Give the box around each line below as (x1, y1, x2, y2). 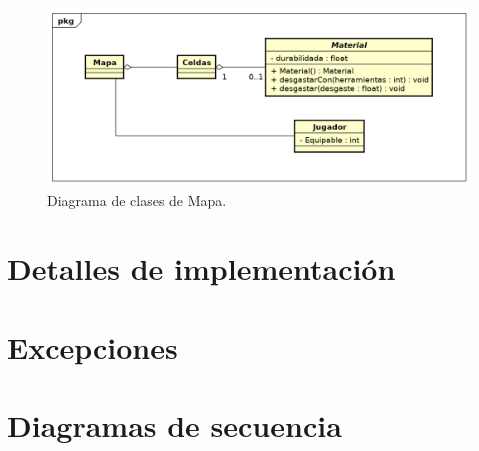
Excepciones (7, 326, 178, 367)
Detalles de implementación (7, 248, 396, 289)
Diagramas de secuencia (7, 405, 342, 446)
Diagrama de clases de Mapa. (47, 189, 227, 210)
